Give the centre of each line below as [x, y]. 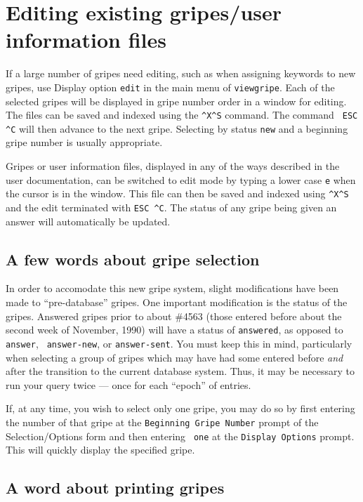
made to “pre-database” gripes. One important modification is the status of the [177, 302]
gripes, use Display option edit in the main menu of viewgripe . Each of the [170, 87]
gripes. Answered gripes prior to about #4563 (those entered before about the [174, 316]
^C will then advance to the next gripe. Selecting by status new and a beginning [177, 128]
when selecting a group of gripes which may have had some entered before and [174, 357]
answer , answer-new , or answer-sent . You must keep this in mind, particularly [179, 343]
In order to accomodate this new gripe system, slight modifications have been [172, 288]
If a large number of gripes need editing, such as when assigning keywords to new [181, 73]
